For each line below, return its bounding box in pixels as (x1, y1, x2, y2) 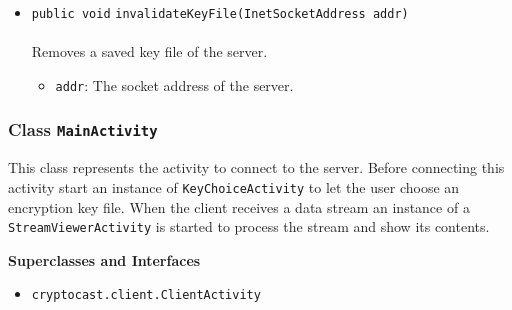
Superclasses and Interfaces (8, 249, 201, 270)
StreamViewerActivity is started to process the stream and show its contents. (8, 216, 490, 237)
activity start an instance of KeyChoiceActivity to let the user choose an (8, 176, 460, 197)
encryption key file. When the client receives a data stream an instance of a (8, 196, 470, 217)
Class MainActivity (8, 117, 158, 142)
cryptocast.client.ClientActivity (31, 288, 261, 303)
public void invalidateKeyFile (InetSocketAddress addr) (31, 7, 409, 21)
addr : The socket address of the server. (55, 74, 294, 95)
